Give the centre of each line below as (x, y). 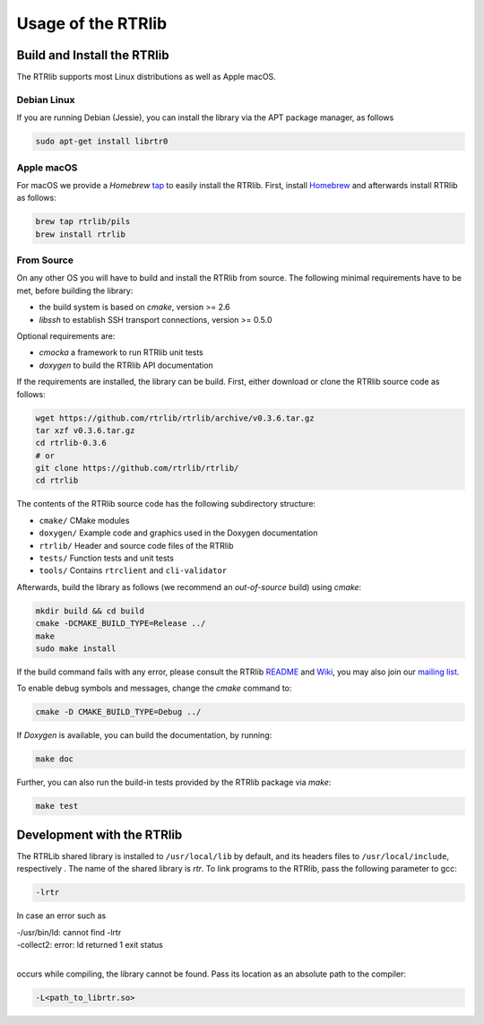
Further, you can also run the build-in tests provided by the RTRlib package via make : (174, 782)
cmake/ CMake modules (84, 520)
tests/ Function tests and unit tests (107, 558)
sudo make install (76, 648)
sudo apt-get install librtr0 (102, 142)
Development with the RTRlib (99, 834)
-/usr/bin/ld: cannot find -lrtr (69, 932)
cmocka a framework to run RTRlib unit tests (121, 352)
